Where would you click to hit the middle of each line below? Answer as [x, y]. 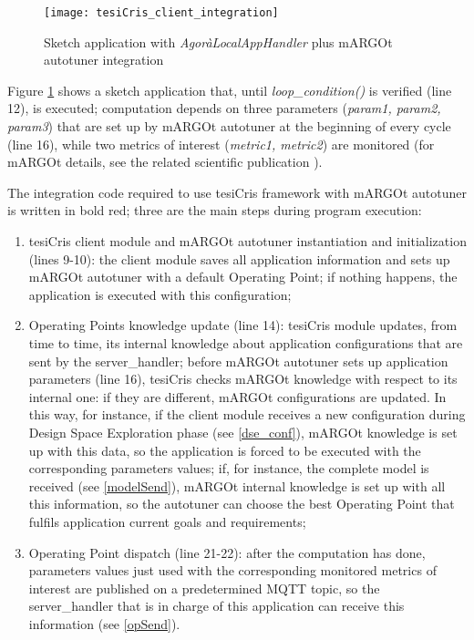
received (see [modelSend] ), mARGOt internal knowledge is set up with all [237, 485]
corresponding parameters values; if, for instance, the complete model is [229, 468]
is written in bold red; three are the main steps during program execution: [215, 210]
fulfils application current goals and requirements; [167, 521]
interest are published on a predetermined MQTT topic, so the [204, 588]
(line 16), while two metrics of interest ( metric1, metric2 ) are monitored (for [221, 144]
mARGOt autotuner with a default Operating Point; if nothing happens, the [243, 277]
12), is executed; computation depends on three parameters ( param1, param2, [224, 108]
